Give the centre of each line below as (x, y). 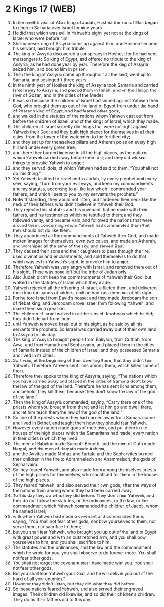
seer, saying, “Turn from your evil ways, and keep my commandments (83, 183)
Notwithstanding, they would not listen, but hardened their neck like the (84, 199)
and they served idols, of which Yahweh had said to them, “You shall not (85, 168)
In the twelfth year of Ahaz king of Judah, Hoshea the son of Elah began (85, 22)
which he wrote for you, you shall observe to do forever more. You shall (84, 552)
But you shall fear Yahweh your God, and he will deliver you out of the (83, 573)
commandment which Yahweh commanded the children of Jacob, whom (86, 506)
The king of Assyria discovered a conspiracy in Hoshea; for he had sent (85, 54)
